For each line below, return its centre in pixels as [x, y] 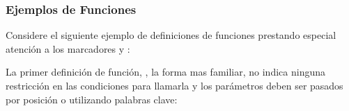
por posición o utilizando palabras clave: [92, 99]
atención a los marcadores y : [68, 48]
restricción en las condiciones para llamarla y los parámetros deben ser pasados [174, 85]
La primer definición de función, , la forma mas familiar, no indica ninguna [165, 72]
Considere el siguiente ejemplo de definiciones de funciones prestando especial [171, 35]
